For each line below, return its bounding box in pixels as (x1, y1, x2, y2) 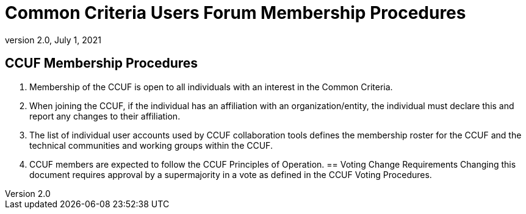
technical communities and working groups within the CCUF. (29, 140, 273, 151)
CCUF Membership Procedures (5, 55, 198, 71)
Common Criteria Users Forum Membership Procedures (5, 2, 466, 23)
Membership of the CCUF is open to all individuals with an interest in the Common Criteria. (29, 81, 393, 92)
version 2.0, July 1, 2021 (5, 34, 101, 45)
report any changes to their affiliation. (29, 110, 181, 121)
